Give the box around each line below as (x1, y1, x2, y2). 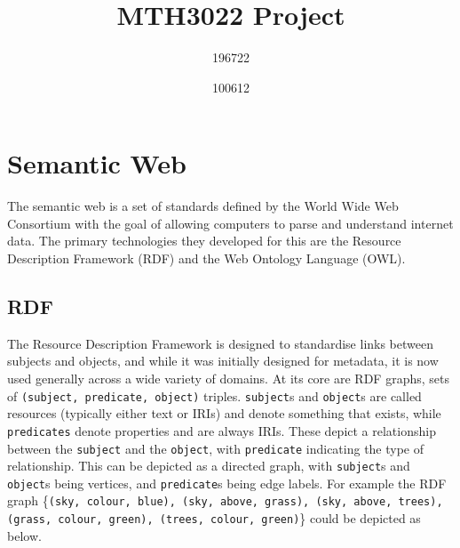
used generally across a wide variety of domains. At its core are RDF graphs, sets (7, 369, 449, 388)
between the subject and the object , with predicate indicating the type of (7, 439, 424, 457)
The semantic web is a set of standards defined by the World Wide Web (7, 197, 399, 215)
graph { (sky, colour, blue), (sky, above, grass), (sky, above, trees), (7, 491, 443, 510)
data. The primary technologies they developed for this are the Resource (7, 231, 401, 250)
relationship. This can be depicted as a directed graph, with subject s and (7, 456, 410, 475)
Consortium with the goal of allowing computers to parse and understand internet (7, 214, 454, 232)
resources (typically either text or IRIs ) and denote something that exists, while (7, 404, 441, 423)
